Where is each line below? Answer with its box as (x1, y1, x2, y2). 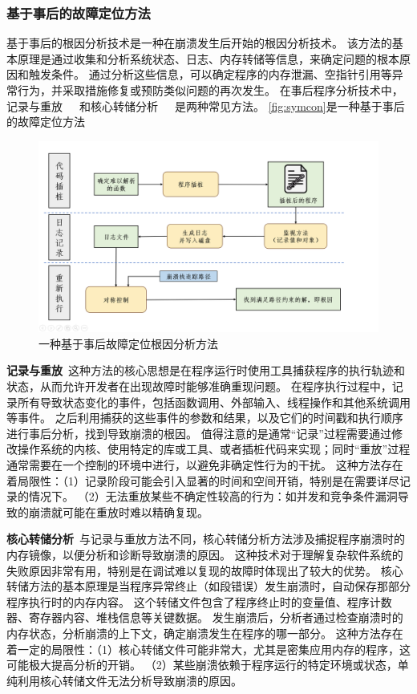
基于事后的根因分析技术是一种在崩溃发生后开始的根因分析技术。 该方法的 (6, 34, 392, 51)
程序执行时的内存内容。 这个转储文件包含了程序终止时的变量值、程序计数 (6, 593, 392, 610)
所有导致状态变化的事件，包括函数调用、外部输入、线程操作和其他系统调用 (17, 393, 411, 410)
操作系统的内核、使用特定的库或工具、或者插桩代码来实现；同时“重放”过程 (17, 440, 411, 457)
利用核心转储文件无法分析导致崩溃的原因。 (17, 672, 242, 688)
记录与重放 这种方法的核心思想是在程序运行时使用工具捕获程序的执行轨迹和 (6, 362, 405, 379)
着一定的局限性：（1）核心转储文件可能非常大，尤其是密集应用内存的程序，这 (6, 640, 411, 657)
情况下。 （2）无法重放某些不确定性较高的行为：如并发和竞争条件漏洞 (28, 488, 398, 505)
